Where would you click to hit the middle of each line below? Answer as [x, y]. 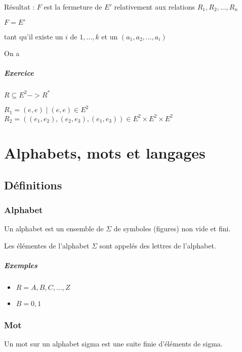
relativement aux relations [154, 7]
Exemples [21, 265]
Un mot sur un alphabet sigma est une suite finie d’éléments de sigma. [113, 344]
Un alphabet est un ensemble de [54, 229]
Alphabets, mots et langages [105, 153]
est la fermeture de [73, 7]
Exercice [19, 73]
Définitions [33, 185]
